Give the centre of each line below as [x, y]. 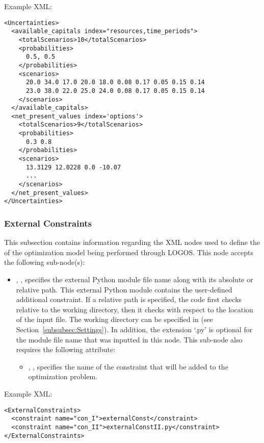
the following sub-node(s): [45, 262]
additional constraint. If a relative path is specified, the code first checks [129, 299]
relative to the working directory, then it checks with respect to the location [135, 309]
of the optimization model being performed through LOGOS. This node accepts [129, 252]
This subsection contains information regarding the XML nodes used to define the [132, 242]
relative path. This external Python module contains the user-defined [124, 289]
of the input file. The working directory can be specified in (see [114, 319]
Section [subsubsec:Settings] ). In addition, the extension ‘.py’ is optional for [134, 329]
